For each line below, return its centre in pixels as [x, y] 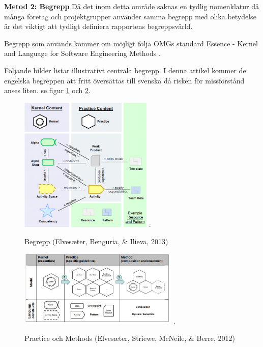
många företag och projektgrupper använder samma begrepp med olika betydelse [130, 16]
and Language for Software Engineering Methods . [82, 53]
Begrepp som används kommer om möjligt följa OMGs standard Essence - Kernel [131, 43]
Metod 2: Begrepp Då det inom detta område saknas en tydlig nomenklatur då [132, 6]
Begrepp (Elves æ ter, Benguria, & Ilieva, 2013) [96, 241]
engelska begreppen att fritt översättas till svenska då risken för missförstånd [124, 80]
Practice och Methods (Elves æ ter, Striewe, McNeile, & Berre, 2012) [130, 338]
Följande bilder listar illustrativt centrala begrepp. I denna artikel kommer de [125, 70]
